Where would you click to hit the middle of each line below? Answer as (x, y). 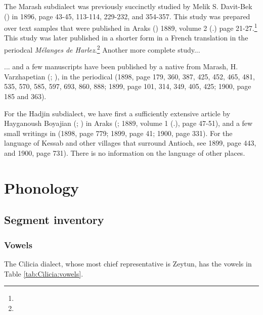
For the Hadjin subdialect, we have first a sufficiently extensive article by (117, 113)
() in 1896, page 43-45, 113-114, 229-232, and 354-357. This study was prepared (127, 16)
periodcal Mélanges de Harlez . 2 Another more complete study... (102, 49)
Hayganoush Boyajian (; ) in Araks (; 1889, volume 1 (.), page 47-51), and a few (128, 123)
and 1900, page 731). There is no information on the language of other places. (125, 153)
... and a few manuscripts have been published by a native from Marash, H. (121, 66)
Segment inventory (54, 220)
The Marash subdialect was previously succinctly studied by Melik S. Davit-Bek (128, 6)
